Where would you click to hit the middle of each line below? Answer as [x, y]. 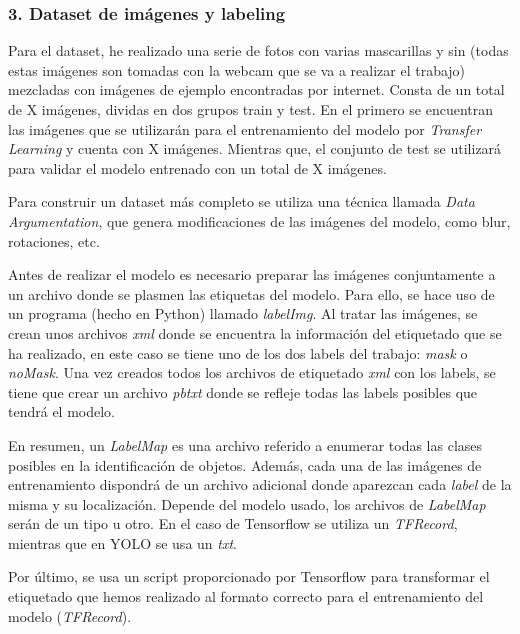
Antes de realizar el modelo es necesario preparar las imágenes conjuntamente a [252, 274]
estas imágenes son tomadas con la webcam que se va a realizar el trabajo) [237, 69]
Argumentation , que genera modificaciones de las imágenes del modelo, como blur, [259, 220]
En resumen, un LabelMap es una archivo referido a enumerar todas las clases [245, 444]
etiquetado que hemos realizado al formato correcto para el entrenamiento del [246, 596]
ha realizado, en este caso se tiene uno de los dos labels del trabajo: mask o [238, 352]
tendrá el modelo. [61, 411]
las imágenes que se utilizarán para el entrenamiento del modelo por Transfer [245, 128]
